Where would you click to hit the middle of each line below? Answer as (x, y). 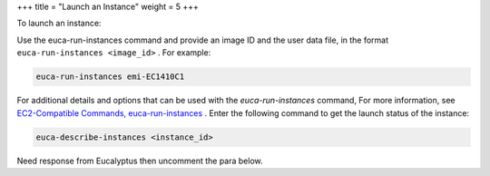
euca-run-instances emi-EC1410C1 (110, 77)
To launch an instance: (59, 24)
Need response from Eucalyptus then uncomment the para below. (140, 161)
